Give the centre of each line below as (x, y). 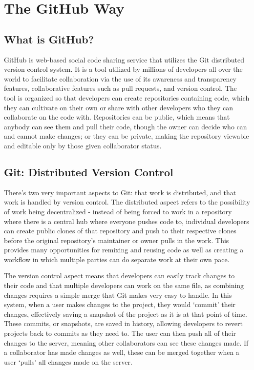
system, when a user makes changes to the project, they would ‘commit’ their (120, 304)
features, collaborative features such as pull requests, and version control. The (120, 88)
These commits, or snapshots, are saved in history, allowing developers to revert (123, 323)
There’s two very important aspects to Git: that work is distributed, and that (120, 192)
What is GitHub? (49, 39)
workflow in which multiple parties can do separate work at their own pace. (117, 259)
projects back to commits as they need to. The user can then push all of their (120, 333)
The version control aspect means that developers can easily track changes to (119, 276)
